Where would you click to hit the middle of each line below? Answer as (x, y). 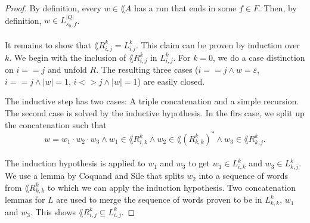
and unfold (67, 69)
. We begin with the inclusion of (68, 57)
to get (199, 163)
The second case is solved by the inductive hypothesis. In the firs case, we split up (155, 113)
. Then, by (278, 8)
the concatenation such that (56, 124)
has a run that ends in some (185, 8)
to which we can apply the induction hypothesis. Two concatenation (172, 187)
